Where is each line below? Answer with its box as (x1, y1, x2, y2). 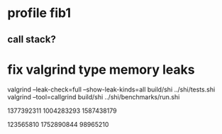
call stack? (7, 33, 57, 45)
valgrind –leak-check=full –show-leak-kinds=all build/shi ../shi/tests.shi (7, 85, 216, 94)
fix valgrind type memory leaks (7, 62, 195, 77)
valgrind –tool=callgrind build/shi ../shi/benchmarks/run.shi (7, 92, 180, 101)
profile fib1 (7, 5, 72, 21)
